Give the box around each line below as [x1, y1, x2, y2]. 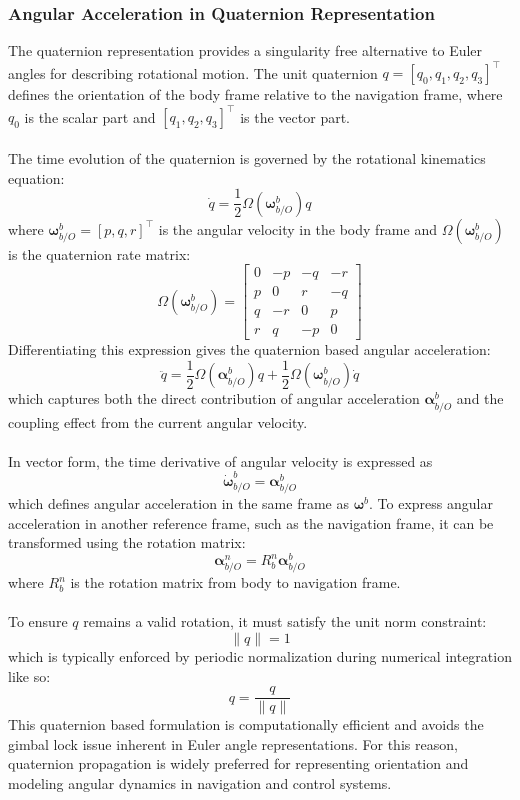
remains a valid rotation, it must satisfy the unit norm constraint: [83, 611, 487, 632]
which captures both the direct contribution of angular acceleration [8, 388, 420, 409]
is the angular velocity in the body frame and [158, 218, 437, 239]
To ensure [8, 611, 68, 632]
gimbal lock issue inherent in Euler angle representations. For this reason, [8, 733, 458, 754]
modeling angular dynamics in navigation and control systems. [8, 773, 392, 794]
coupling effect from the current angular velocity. [8, 411, 308, 432]
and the [456, 388, 504, 409]
